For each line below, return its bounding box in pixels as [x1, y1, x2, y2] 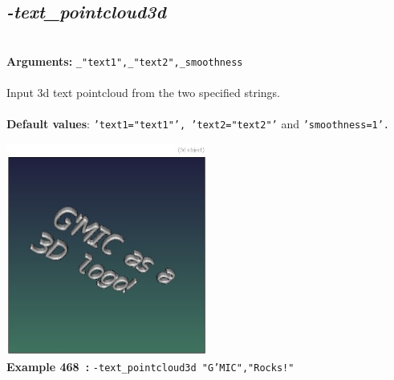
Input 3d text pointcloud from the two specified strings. [6, 84, 280, 101]
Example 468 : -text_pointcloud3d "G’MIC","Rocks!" [6, 358, 294, 375]
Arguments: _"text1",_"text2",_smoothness [6, 52, 243, 69]
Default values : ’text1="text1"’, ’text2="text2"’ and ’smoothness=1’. [6, 115, 390, 132]
